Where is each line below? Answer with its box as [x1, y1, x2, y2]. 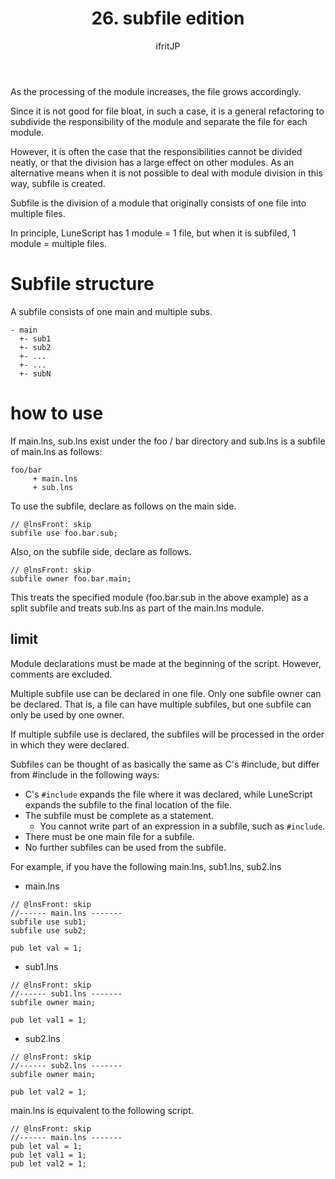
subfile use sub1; [10, 917, 87, 927]
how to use [10, 402, 104, 425]
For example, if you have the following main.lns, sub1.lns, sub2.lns [10, 860, 282, 872]
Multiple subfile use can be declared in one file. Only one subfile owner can [10, 687, 322, 699]
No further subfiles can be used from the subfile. [24, 841, 227, 853]
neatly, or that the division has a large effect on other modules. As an [10, 156, 295, 168]
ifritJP [155, 40, 181, 52]
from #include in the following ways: [10, 768, 160, 781]
